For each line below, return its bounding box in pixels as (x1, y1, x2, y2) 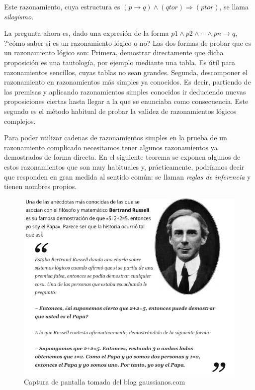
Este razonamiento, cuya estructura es (4, 1, 120, 11)
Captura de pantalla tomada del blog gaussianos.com (24, 377, 185, 387)
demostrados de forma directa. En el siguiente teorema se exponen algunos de (4, 152, 241, 162)
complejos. (4, 115, 36, 126)
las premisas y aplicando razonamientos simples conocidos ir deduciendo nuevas (4, 86, 246, 97)
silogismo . (4, 11, 34, 21)
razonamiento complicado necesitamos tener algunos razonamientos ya (4, 142, 218, 152)
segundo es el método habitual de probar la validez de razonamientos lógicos (4, 105, 237, 116)
